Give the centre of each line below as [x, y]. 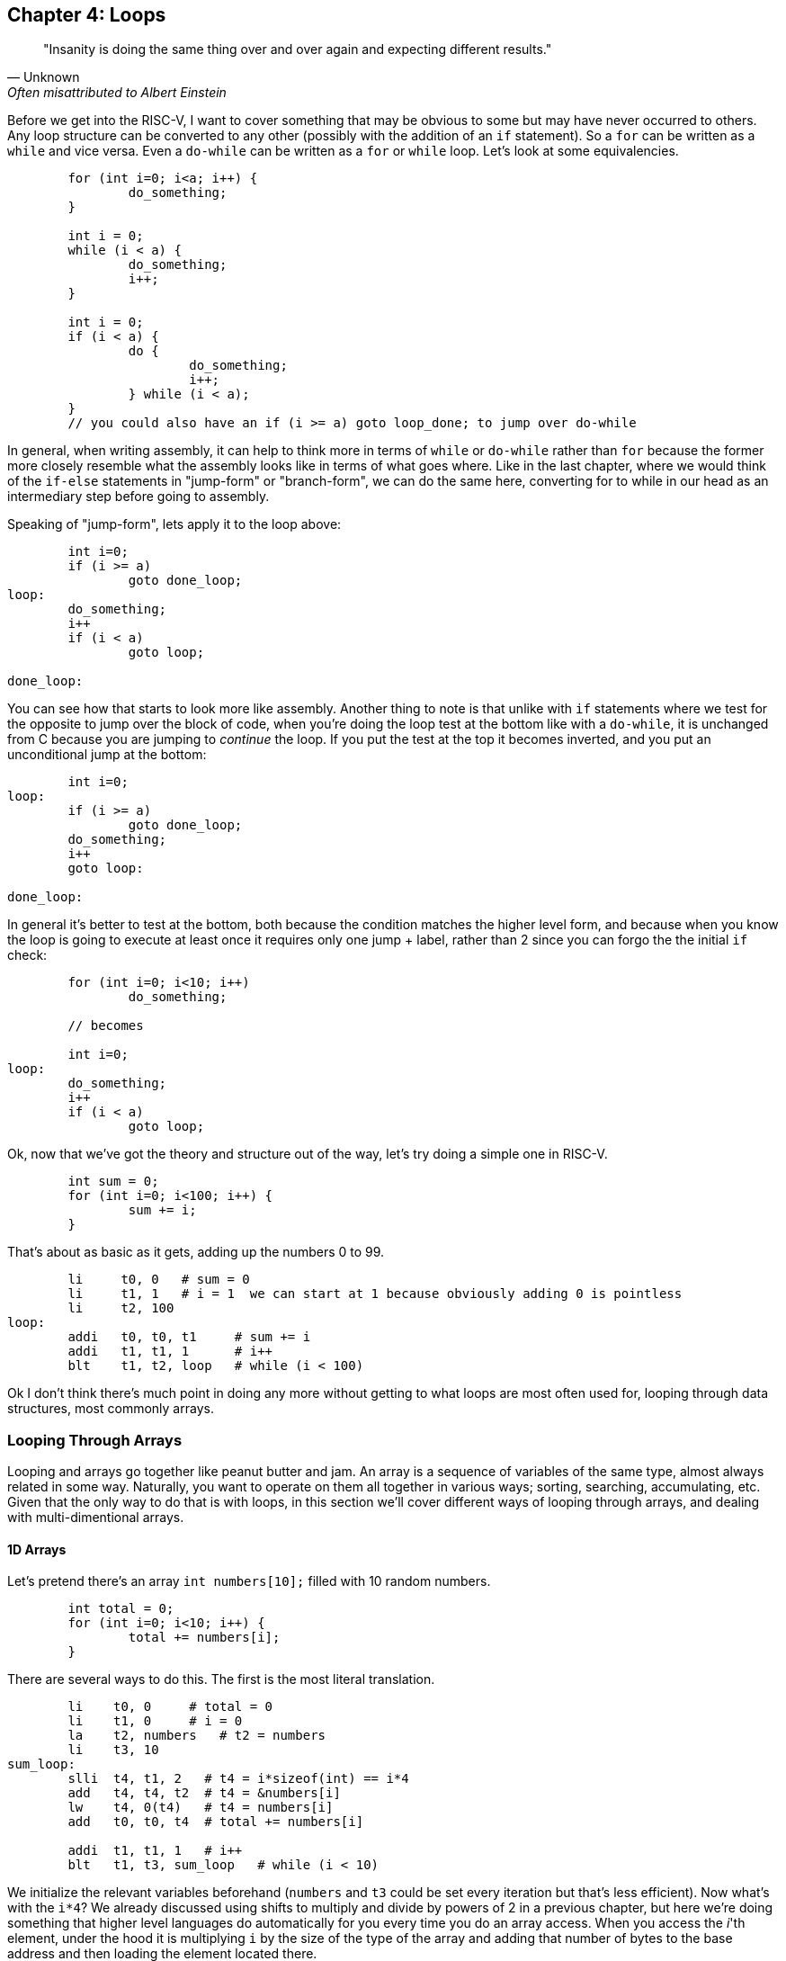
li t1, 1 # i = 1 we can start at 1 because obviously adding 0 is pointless [375, 1294]
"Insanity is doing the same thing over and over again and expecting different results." [298, 49]
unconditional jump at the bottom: [107, 755]
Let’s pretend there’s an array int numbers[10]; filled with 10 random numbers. [249, 1581]
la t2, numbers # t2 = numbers [197, 1736]
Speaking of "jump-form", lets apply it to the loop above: [174, 524]
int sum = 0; [113, 1182]
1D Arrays [37, 1549]
